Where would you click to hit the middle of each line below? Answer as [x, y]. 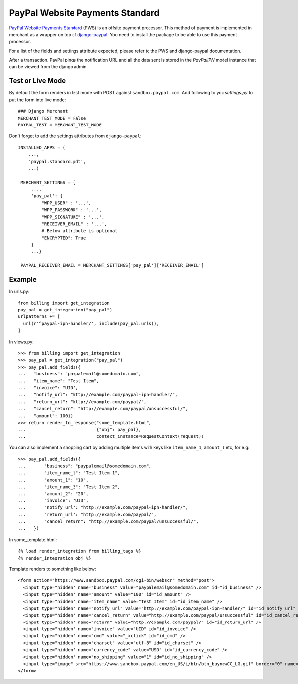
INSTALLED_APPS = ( [42, 147]
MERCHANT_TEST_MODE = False [52, 118]
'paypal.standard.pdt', [57, 161]
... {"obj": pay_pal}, [80, 430]
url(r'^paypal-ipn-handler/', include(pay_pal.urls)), [91, 323]
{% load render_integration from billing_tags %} [80, 551]
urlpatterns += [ [39, 317]
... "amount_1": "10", [53, 480]
